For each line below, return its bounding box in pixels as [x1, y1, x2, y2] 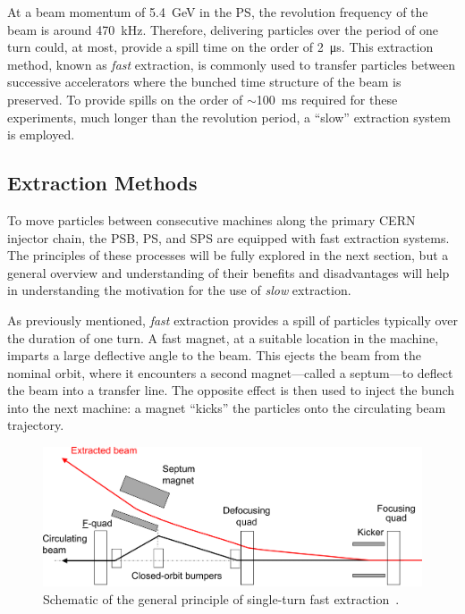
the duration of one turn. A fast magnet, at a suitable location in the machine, [7, 328, 439, 347]
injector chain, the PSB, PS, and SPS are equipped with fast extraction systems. [7, 228, 450, 247]
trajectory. [7, 416, 64, 434]
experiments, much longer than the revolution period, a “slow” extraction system [7, 107, 451, 126]
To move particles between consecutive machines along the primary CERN [7, 210, 416, 229]
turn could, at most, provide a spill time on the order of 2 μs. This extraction [7, 38, 434, 56]
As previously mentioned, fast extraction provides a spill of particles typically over [7, 310, 458, 329]
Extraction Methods [7, 169, 198, 197]
